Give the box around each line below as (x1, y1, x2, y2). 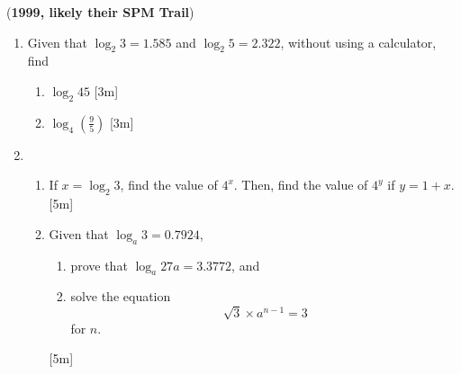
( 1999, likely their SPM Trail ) (6, 3, 194, 21)
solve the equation (70, 287, 171, 306)
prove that (70, 255, 128, 274)
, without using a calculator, (280, 32, 437, 51)
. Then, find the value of (233, 175, 368, 194)
